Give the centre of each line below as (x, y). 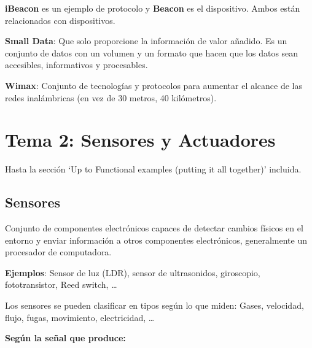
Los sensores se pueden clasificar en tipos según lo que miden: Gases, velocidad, (154, 305)
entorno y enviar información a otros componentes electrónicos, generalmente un (156, 240)
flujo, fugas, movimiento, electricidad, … (80, 317)
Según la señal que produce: (65, 338)
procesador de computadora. (58, 252)
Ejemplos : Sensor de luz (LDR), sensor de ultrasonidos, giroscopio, (133, 272)
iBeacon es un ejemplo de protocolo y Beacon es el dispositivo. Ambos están (153, 8)
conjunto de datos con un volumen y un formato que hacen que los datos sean (152, 52)
